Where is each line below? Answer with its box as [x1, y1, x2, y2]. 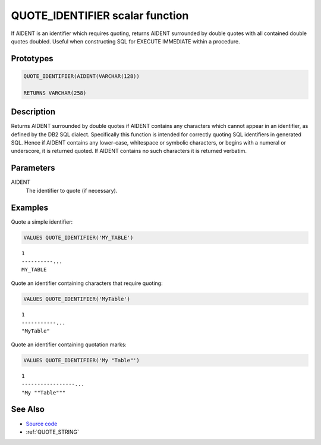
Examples [11, 202, 49, 212]
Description [11, 107, 56, 117]
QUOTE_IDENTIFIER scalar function [11, 9, 189, 22]
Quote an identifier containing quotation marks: [11, 341, 127, 348]
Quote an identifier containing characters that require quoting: [11, 280, 163, 287]
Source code [26, 420, 58, 427]
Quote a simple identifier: [11, 218, 73, 225]
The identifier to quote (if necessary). [26, 187, 118, 194]
